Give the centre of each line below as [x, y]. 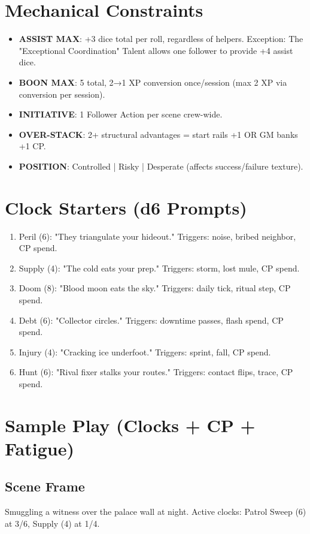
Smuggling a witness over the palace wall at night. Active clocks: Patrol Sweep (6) [156, 512]
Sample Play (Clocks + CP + [130, 425]
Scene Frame [45, 486]
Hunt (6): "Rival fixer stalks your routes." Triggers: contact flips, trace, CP [156, 372]
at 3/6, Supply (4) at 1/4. [52, 523]
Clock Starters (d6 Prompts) [126, 207]
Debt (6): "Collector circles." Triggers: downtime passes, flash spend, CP [151, 320]
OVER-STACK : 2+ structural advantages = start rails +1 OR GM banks [158, 134]
